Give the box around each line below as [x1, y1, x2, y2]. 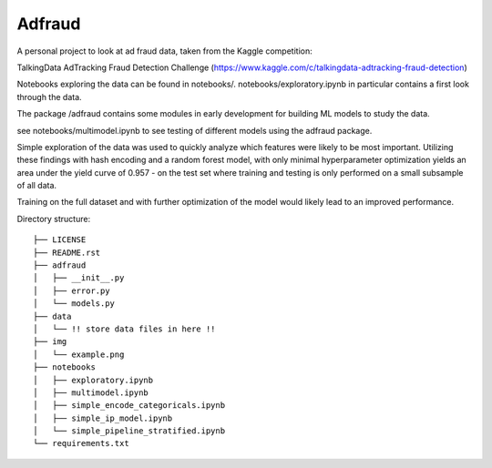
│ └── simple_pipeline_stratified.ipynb [33, 426, 226, 436]
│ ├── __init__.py [33, 273, 125, 283]
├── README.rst [33, 247, 101, 258]
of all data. [16, 180, 57, 191]
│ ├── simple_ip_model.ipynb [33, 412, 173, 423]
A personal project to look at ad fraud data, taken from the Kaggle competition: [16, 46, 313, 56]
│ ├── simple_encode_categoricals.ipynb [33, 401, 226, 411]
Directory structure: [16, 213, 91, 224]
